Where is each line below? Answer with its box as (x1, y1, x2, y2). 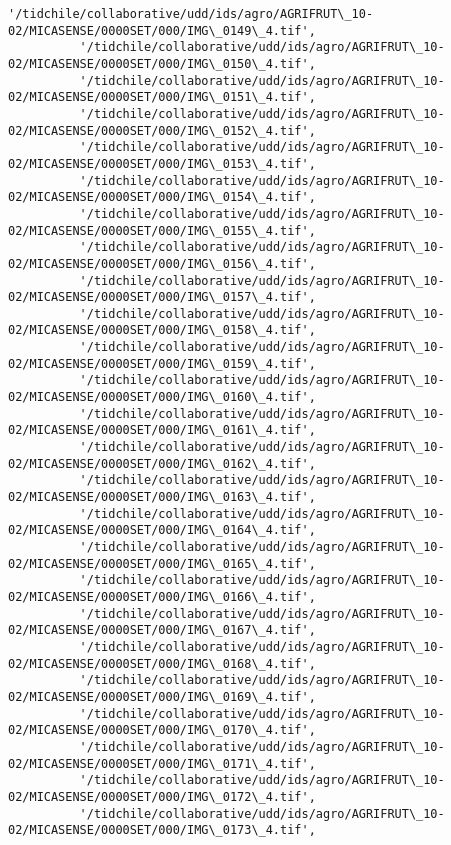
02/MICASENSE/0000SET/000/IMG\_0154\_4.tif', (8, 190, 316, 205)
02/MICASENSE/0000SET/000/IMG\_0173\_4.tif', (8, 823, 316, 838)
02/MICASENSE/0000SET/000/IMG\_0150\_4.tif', (8, 56, 316, 71)
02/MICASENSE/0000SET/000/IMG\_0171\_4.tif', (8, 756, 316, 771)
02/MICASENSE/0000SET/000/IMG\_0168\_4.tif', (8, 656, 316, 671)
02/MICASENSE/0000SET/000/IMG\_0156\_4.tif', (8, 256, 316, 271)
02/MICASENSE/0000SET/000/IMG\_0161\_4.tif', (8, 423, 316, 438)
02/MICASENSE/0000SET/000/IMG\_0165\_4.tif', (8, 556, 316, 571)
